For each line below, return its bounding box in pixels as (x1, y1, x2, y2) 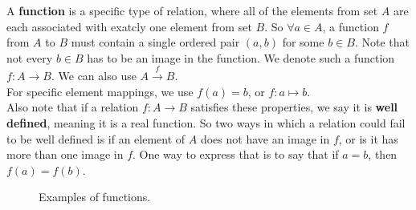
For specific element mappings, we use (6, 83, 194, 99)
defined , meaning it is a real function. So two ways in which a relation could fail (6, 114, 406, 131)
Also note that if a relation (6, 99, 139, 115)
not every (6, 49, 53, 66)
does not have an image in (200, 130, 330, 147)
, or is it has (338, 130, 398, 147)
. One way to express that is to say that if (133, 146, 339, 163)
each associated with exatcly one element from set (6, 18, 252, 34)
